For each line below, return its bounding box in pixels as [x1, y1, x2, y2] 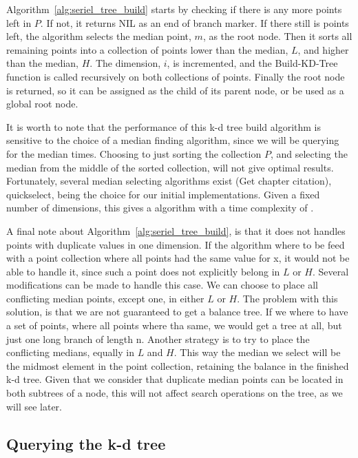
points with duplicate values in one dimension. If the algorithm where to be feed [6, 237, 345, 251]
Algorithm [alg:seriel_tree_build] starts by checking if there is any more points [6, 2, 342, 16]
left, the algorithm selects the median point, [6, 29, 191, 43]
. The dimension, [89, 56, 161, 70]
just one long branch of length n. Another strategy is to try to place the [6, 331, 310, 346]
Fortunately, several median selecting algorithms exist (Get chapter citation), [6, 174, 332, 188]
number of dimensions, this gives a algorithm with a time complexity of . [6, 200, 314, 215]
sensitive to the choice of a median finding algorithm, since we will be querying [6, 133, 339, 147]
